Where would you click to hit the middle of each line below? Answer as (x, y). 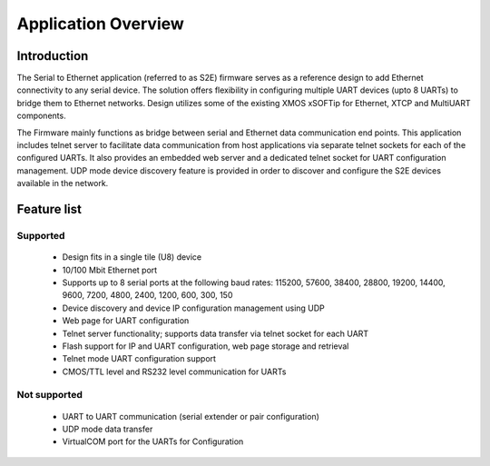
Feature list (49, 209)
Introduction (53, 56)
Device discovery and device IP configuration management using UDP (194, 308)
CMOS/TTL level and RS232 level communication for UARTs (174, 372)
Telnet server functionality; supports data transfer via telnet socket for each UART (216, 333)
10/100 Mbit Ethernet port (110, 270)
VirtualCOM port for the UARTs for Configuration (153, 441)
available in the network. (63, 183)
